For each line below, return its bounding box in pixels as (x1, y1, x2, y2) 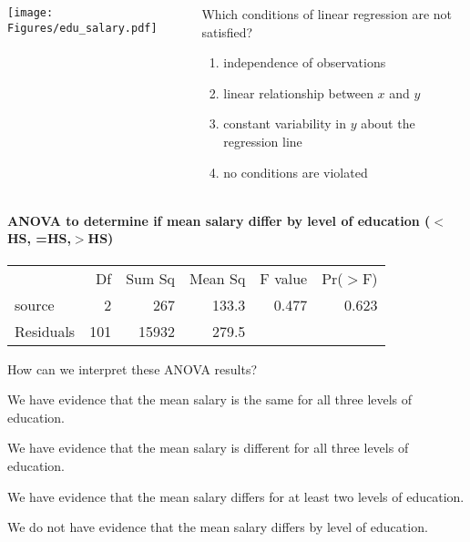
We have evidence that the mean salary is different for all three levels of (7, 438, 409, 457)
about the (361, 114, 415, 133)
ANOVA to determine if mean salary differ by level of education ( (7, 210, 431, 230)
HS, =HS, (7, 229, 71, 248)
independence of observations (223, 53, 386, 72)
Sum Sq (126, 267, 175, 289)
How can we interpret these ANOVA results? (7, 359, 258, 378)
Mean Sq (189, 267, 246, 289)
